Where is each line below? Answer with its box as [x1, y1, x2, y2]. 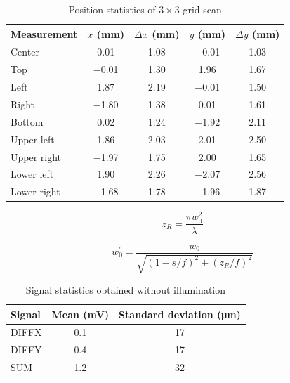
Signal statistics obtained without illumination [25, 283, 226, 297]
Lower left [11, 167, 54, 181]
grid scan [183, 2, 222, 16]
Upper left [11, 131, 55, 146]
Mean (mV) [51, 306, 110, 321]
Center [11, 44, 39, 59]
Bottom [11, 114, 44, 129]
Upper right [11, 149, 62, 164]
